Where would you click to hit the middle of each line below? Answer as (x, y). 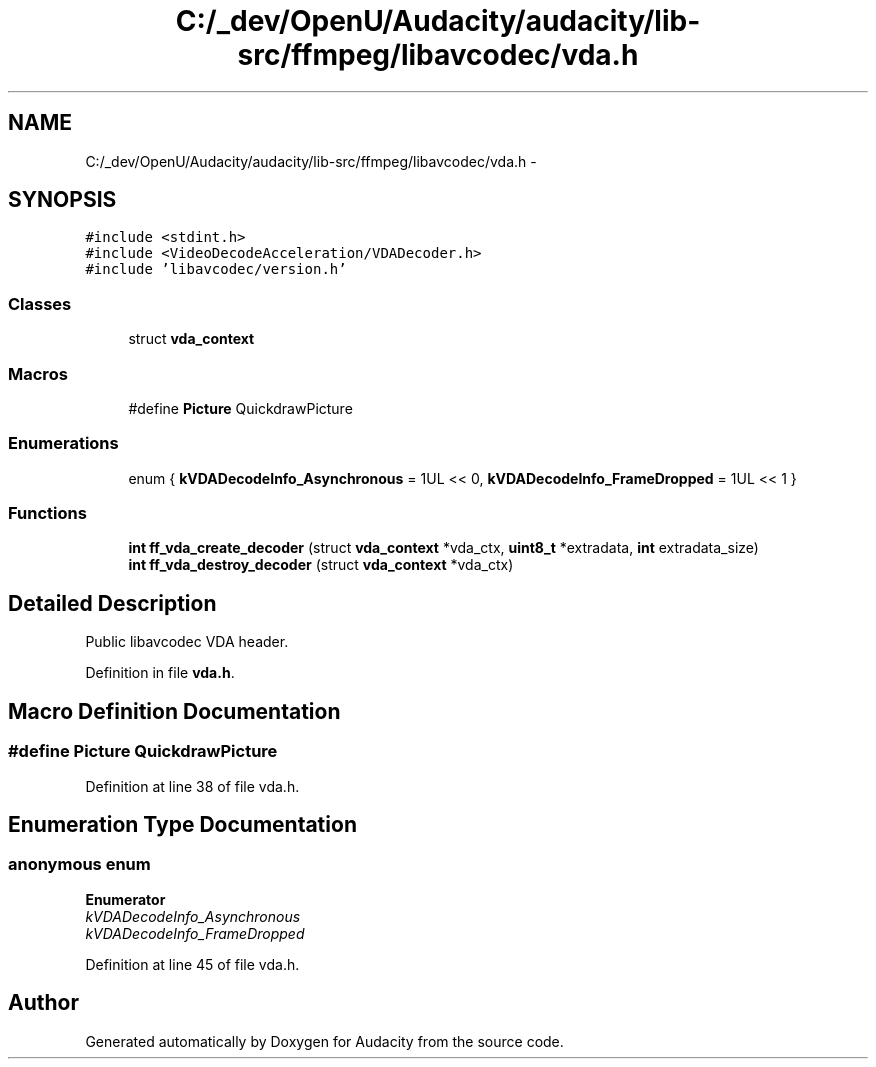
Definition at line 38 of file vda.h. (192, 786)
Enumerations (63, 443)
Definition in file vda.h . (160, 673)
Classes (40, 303)
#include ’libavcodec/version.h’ (216, 269)
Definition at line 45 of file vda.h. (192, 964)
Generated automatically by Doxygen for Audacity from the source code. (324, 1041)
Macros (38, 373)
